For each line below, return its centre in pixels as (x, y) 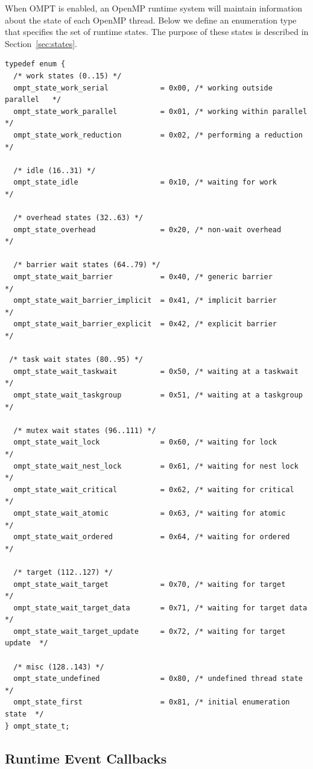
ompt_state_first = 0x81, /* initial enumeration (152, 702)
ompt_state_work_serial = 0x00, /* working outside (143, 88)
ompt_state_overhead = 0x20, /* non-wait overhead (147, 229)
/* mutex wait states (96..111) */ (85, 430)
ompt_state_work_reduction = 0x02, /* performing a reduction (158, 135)
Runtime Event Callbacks (86, 758)
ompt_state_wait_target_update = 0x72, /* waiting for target (150, 631)
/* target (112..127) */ (63, 572)
